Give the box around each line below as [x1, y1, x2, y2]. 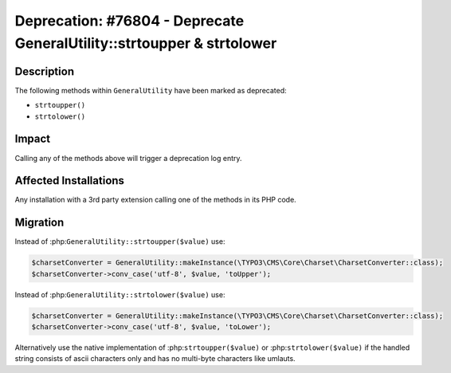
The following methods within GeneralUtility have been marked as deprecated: [14, 85, 287, 95]
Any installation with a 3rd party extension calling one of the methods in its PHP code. [14, 195, 296, 205]
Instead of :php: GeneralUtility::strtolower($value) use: [14, 289, 225, 299]
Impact [14, 132, 51, 146]
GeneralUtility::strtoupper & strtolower [14, 34, 277, 52]
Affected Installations [14, 174, 125, 187]
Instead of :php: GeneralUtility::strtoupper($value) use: [14, 237, 225, 246]
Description [14, 65, 75, 78]
